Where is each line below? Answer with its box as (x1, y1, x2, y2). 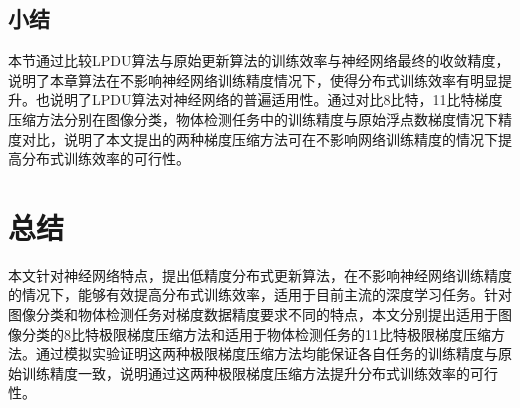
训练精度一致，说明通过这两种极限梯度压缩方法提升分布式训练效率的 (21, 362, 470, 383)
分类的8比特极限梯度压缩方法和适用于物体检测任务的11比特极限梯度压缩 (21, 323, 491, 344)
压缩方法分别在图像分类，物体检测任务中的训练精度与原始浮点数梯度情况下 (8, 108, 498, 129)
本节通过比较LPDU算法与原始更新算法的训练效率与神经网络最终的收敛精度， (8, 50, 510, 71)
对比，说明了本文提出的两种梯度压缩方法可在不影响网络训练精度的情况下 (21, 128, 498, 149)
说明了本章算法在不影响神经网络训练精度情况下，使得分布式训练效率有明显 (8, 69, 498, 90)
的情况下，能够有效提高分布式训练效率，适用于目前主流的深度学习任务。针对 (8, 284, 512, 305)
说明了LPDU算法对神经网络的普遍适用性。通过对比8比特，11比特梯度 (49, 89, 503, 110)
